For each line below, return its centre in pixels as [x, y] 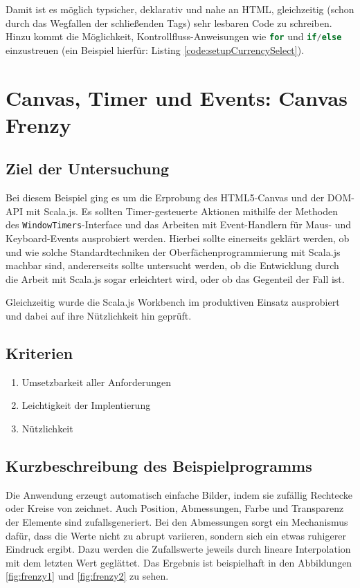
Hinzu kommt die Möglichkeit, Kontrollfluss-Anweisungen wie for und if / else [174, 36]
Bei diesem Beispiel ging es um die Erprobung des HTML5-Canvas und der [165, 197]
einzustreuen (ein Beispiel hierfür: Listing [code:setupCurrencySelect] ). [155, 49]
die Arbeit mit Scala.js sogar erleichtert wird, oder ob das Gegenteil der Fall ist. [175, 278]
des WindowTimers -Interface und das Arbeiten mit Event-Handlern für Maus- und [179, 224]
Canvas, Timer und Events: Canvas [177, 97]
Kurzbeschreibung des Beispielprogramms [159, 465]
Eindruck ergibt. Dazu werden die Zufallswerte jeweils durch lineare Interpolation [178, 549]
